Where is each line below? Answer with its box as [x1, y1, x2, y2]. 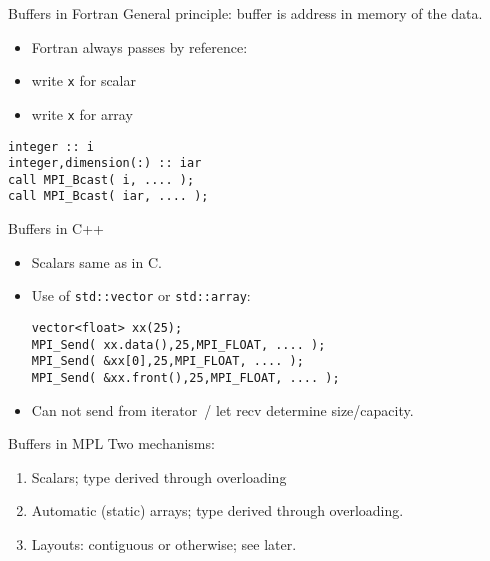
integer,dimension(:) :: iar [8, 156, 202, 171]
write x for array [31, 103, 133, 124]
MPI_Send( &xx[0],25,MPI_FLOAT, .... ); [31, 354, 304, 369]
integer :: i [8, 139, 94, 154]
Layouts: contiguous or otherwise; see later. [31, 533, 297, 554]
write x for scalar [31, 70, 136, 91]
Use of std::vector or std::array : [31, 285, 251, 306]
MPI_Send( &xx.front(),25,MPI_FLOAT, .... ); [31, 370, 340, 385]
